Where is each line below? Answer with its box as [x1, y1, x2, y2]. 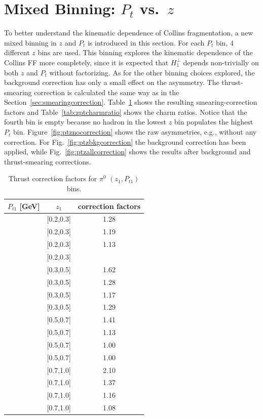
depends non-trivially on [183, 57, 259, 67]
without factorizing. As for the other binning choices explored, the [49, 67, 255, 77]
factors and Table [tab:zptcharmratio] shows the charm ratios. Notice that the [4, 106, 247, 117]
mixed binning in [4, 37, 57, 48]
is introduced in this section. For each [87, 37, 205, 48]
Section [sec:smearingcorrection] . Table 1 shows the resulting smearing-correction [4, 97, 257, 107]
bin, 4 [215, 37, 234, 48]
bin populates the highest [174, 116, 253, 127]
